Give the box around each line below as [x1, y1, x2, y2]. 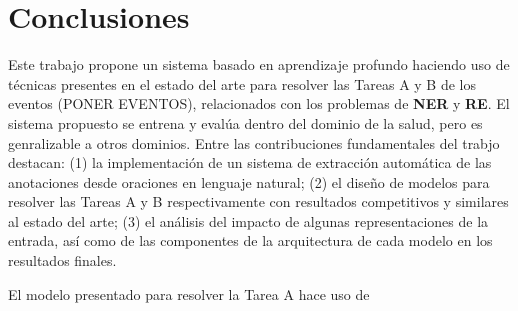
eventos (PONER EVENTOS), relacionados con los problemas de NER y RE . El [8, 93, 510, 114]
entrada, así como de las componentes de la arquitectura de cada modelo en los [8, 230, 493, 251]
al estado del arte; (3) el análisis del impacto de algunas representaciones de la [8, 210, 489, 231]
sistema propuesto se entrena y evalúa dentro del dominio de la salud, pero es [8, 112, 483, 133]
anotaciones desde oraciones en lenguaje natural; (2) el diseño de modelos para [8, 171, 490, 192]
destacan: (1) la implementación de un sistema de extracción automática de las [8, 152, 492, 173]
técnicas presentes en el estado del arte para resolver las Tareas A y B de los [8, 73, 476, 94]
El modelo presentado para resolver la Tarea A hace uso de [8, 283, 370, 304]
